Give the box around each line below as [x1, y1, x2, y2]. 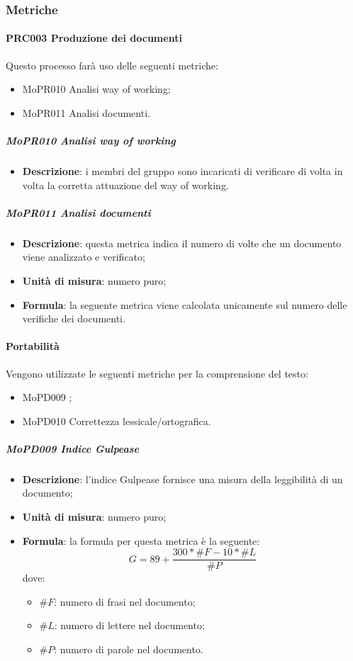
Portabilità [6, 339, 60, 354]
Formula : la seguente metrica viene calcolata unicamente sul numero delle [22, 297, 347, 312]
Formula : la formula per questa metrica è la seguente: [22, 533, 260, 548]
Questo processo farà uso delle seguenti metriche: [6, 57, 218, 72]
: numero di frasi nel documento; [54, 594, 196, 609]
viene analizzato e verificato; [22, 249, 145, 264]
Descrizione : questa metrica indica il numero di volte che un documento [22, 235, 342, 250]
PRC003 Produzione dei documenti [6, 30, 182, 45]
